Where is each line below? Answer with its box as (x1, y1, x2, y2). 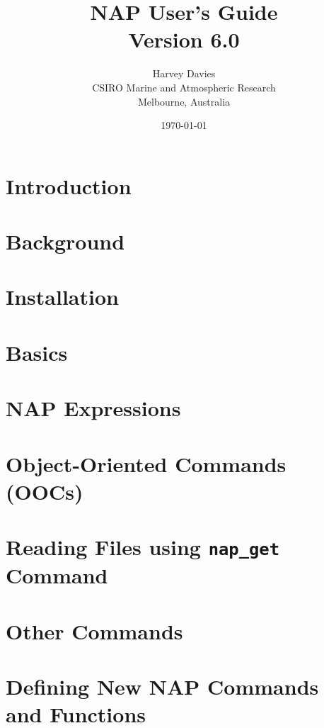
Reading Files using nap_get (6, 532, 279, 561)
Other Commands (6, 616, 183, 645)
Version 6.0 (128, 25, 240, 54)
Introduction (6, 171, 132, 200)
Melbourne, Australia (137, 94, 231, 108)
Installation (6, 282, 119, 311)
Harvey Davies (152, 66, 216, 81)
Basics (6, 337, 68, 366)
